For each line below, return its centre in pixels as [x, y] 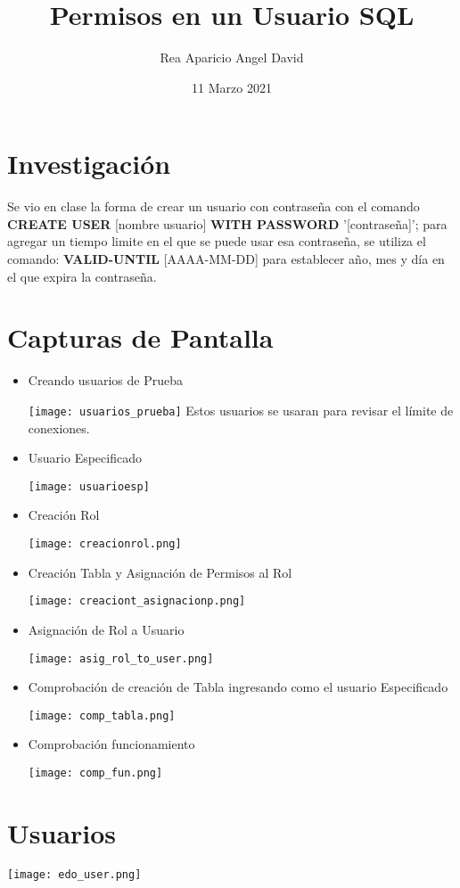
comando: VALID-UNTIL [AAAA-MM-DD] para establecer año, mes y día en [226, 259]
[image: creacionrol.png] [105, 544]
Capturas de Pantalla [140, 337]
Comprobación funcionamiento [111, 744]
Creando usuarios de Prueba [105, 380]
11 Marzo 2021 [232, 87]
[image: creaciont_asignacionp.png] [137, 601]
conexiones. [59, 428]
